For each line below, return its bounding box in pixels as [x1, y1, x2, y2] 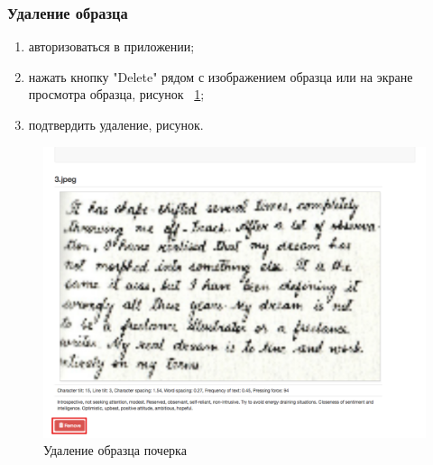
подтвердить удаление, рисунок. [28, 115, 204, 133]
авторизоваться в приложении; [28, 37, 195, 56]
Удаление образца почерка [43, 441, 187, 460]
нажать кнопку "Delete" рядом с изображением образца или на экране [28, 67, 413, 86]
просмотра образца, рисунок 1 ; [28, 85, 205, 104]
